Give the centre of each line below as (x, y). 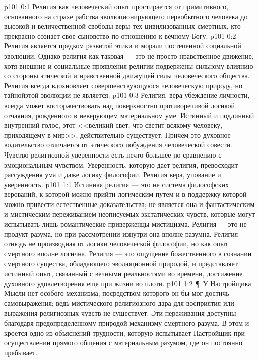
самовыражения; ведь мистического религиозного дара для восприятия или (119, 303)
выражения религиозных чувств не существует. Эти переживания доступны (120, 313)
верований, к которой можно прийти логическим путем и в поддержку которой (125, 194)
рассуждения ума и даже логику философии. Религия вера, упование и (113, 174)
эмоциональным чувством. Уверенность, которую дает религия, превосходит (121, 164)
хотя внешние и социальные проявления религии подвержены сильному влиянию (129, 65)
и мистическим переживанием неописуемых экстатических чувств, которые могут (130, 214)
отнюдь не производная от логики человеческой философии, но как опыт (116, 244)
